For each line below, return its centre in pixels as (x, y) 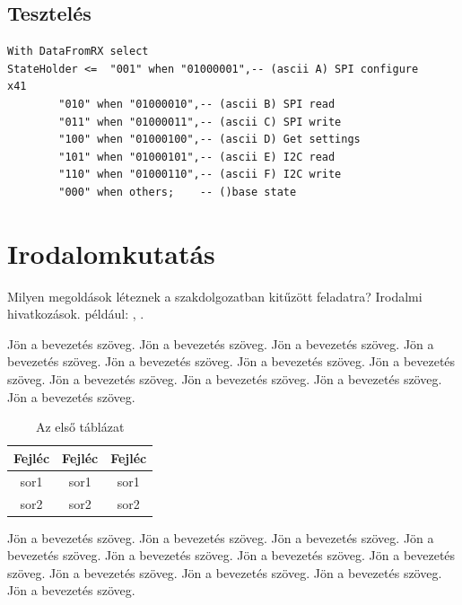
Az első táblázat (80, 427)
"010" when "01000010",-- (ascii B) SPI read (197, 104)
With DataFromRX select (78, 52)
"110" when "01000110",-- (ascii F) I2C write (200, 175)
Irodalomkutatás (111, 253)
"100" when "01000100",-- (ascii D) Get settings (209, 140)
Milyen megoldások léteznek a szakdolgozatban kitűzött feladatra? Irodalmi (215, 296)
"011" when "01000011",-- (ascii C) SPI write (200, 122)
